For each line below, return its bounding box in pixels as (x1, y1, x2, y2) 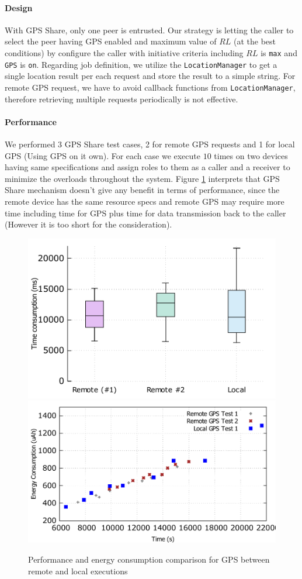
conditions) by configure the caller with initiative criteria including (5, 46, 244, 58)
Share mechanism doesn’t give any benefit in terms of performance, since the (5, 184, 280, 196)
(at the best (233, 35, 276, 47)
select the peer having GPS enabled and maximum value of (5, 35, 217, 47)
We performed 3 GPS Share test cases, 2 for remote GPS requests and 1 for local (5, 137, 295, 150)
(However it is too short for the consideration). (5, 218, 172, 230)
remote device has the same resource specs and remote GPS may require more (5, 195, 284, 207)
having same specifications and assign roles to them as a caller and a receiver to (5, 161, 290, 173)
